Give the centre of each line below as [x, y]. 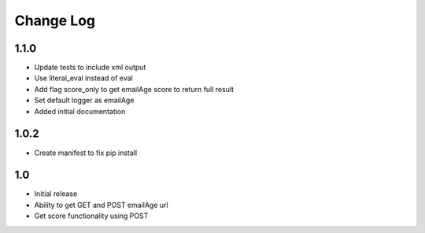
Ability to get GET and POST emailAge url [101, 205]
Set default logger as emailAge [84, 100]
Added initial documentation [80, 111]
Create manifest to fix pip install [86, 153]
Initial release [56, 194]
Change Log [55, 20]
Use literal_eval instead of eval [83, 78]
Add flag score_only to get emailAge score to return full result [134, 89]
